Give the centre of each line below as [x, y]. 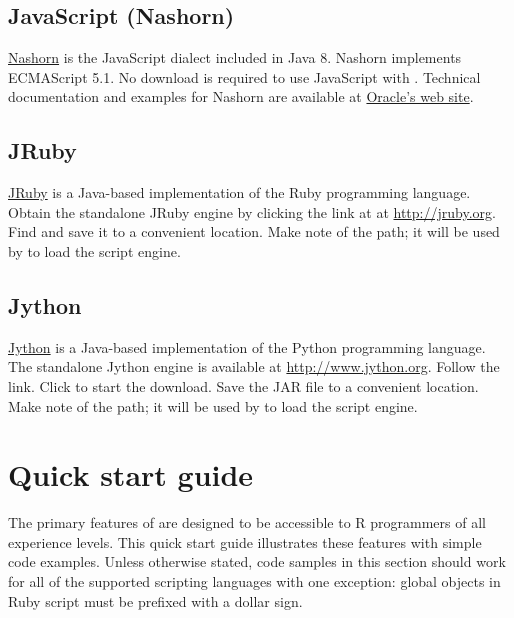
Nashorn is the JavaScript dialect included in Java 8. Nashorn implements [235, 57]
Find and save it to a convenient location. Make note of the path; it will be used [254, 231]
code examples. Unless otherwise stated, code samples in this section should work [257, 561]
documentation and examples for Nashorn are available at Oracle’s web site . [241, 96]
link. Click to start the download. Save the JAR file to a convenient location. [243, 385]
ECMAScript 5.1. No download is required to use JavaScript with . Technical [244, 76]
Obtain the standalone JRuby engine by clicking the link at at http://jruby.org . [252, 211]
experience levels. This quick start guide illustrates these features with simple [245, 541]
